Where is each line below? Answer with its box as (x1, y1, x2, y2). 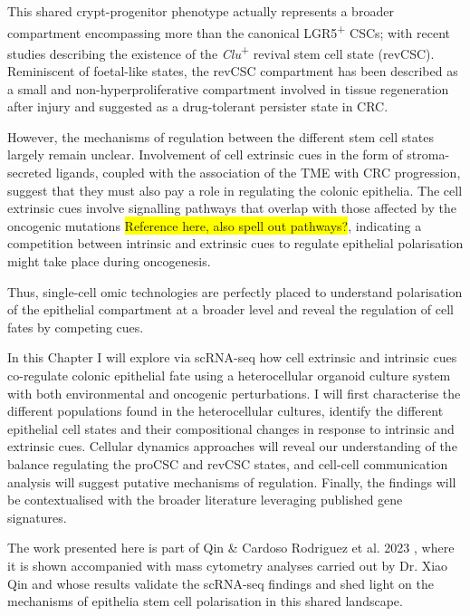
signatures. (7, 507, 67, 526)
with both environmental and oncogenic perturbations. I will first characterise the (7, 383, 461, 402)
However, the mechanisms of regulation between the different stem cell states (7, 127, 434, 146)
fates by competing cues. (7, 317, 144, 336)
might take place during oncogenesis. (7, 252, 211, 271)
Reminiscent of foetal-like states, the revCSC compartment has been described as (7, 62, 458, 81)
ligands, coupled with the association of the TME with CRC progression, (55, 163, 461, 182)
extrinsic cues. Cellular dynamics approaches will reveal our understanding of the (7, 437, 457, 456)
